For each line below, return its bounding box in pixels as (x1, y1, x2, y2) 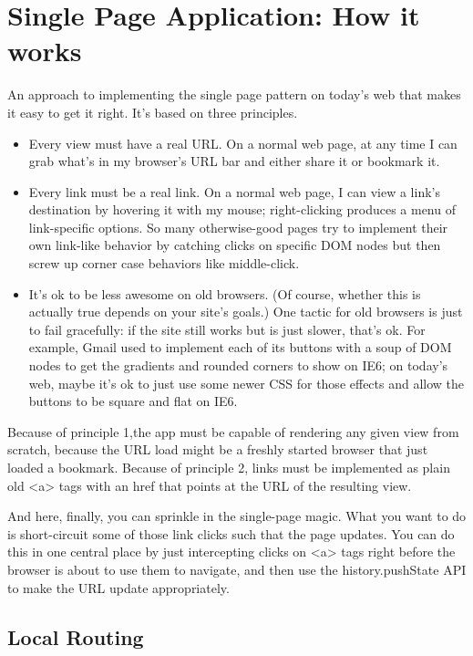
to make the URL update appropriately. (7, 578, 230, 597)
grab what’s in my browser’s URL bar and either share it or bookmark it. (28, 151, 440, 171)
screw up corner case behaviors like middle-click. (28, 254, 300, 273)
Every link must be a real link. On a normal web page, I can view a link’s (28, 182, 440, 201)
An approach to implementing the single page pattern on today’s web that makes (7, 85, 461, 104)
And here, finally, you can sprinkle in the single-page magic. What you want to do (7, 506, 467, 526)
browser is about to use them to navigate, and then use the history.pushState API (7, 559, 467, 578)
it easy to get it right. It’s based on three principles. (7, 102, 298, 121)
